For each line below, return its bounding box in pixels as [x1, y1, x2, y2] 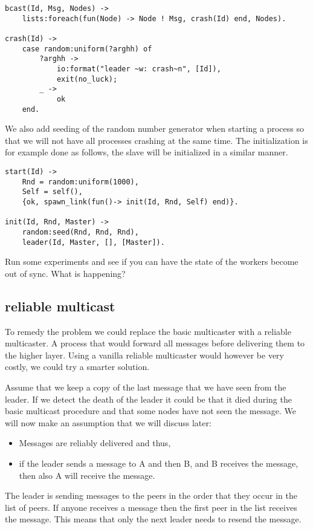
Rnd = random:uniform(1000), [22, 177, 139, 186]
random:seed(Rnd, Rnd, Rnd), [22, 227, 139, 236]
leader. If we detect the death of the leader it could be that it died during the [5, 392, 292, 405]
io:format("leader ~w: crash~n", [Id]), [56, 64, 221, 73]
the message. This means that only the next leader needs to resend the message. [5, 513, 302, 525]
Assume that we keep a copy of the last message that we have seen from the [5, 381, 286, 394]
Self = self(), [22, 187, 83, 196]
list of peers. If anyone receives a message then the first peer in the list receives [5, 501, 297, 513]
